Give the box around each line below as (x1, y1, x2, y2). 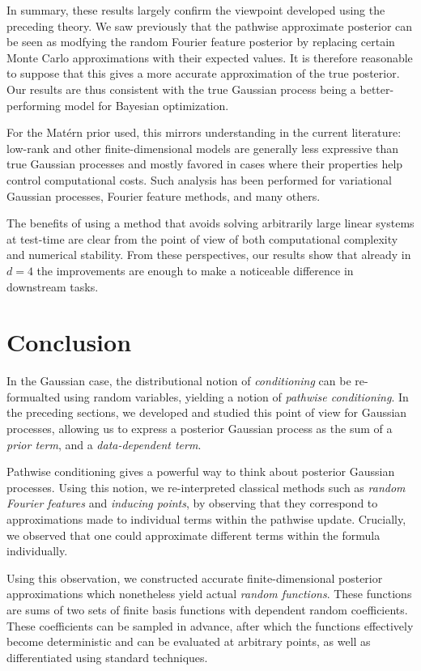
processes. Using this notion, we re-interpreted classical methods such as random (6, 478, 406, 495)
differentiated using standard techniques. (6, 648, 208, 665)
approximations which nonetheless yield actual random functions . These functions (6, 585, 412, 602)
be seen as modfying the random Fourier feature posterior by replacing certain (6, 33, 395, 50)
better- (359, 80, 394, 97)
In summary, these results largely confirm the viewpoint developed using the (6, 2, 385, 18)
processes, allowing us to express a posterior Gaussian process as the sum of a (6, 420, 393, 436)
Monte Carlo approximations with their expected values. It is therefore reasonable (6, 49, 413, 66)
